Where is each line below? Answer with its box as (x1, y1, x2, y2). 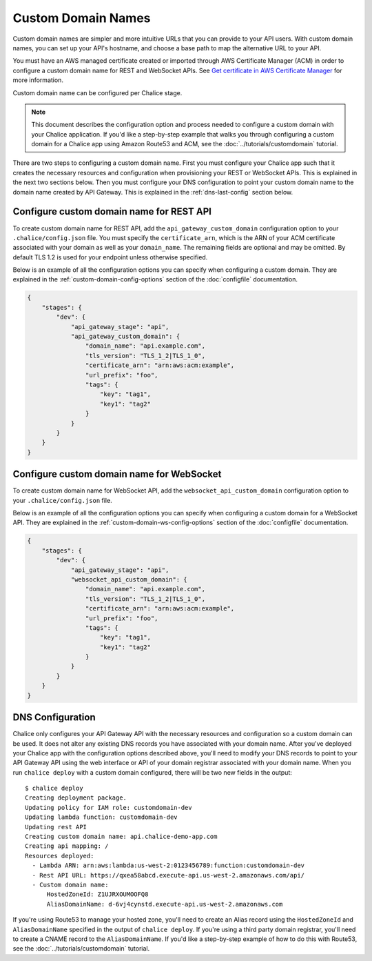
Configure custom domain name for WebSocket (12, 468, 222, 480)
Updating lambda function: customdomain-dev (25, 813, 178, 821)
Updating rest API (25, 823, 87, 831)
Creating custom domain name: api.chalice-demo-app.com (25, 833, 218, 841)
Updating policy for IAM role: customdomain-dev (25, 804, 192, 811)
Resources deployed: (25, 852, 94, 860)
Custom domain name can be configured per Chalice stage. (12, 88, 183, 97)
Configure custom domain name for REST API (12, 206, 212, 217)
